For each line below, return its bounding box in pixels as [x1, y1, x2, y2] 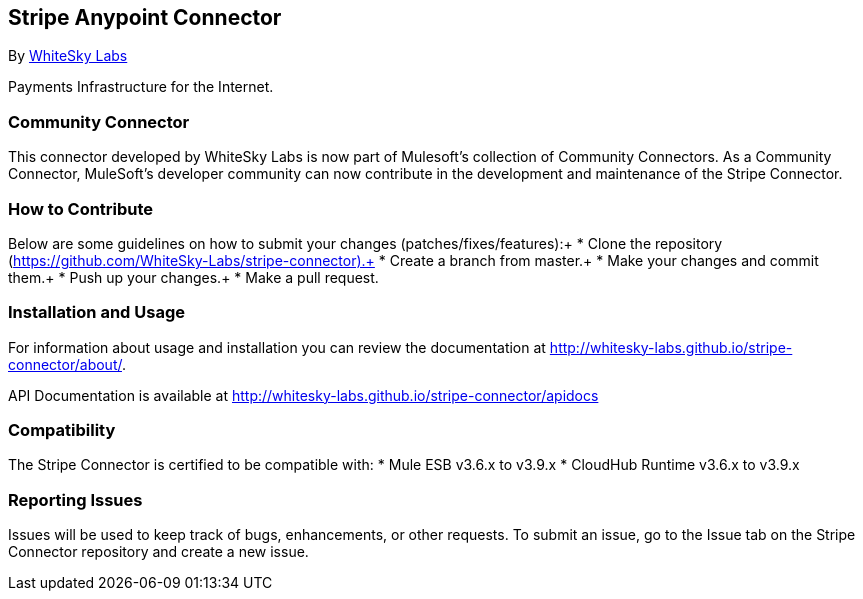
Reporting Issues [8, 489, 143, 510]
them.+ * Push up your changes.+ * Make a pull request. [8, 268, 379, 286]
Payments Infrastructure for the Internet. [8, 78, 274, 96]
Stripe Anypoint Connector [8, 5, 282, 30]
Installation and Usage [8, 302, 185, 323]
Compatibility [8, 420, 116, 441]
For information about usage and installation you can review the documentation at [8, 338, 546, 356]
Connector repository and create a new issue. [8, 543, 309, 561]
